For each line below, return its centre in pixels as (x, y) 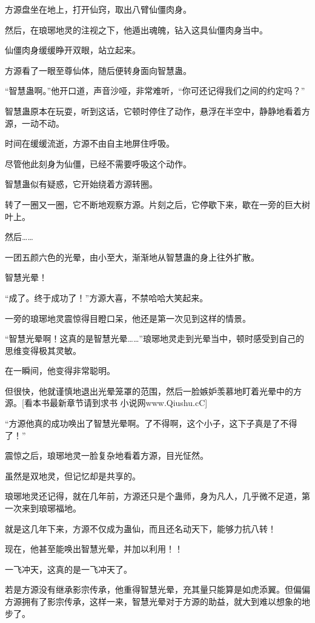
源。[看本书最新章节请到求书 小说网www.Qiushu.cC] (106, 403)
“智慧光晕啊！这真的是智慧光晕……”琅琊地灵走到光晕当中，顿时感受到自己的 (154, 338)
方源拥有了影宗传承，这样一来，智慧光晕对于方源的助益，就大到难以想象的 (153, 601)
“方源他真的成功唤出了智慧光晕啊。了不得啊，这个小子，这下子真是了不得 (151, 423)
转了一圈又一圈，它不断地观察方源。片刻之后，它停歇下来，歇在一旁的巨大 (153, 204)
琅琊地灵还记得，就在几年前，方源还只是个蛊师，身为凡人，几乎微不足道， (153, 496)
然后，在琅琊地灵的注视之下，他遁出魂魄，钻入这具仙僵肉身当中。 (136, 29)
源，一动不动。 (35, 123)
